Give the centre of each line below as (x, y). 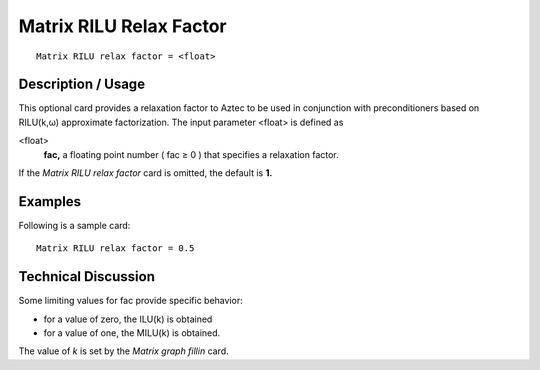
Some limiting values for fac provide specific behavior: (131, 301)
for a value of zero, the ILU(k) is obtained (128, 319)
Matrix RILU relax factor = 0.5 (115, 248)
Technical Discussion (86, 276)
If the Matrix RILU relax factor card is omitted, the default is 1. (145, 173)
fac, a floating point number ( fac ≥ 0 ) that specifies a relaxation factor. (191, 154)
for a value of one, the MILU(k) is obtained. (132, 333)
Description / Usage (81, 84)
